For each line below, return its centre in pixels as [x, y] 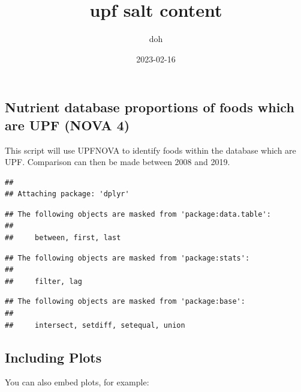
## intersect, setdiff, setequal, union [95, 325]
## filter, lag [43, 281]
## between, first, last [63, 238]
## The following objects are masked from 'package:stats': [127, 258]
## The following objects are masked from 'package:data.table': [138, 214]
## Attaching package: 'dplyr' [67, 194]
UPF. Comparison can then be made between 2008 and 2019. [118, 162]
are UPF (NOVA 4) [67, 125]
